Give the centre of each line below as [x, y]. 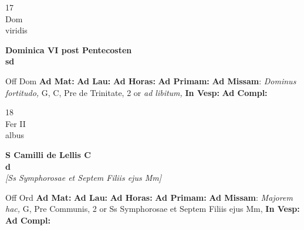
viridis [16, 30]
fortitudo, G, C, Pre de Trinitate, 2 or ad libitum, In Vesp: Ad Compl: [136, 92]
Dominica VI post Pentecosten [69, 49]
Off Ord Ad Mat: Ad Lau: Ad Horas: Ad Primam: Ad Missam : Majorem [149, 197]
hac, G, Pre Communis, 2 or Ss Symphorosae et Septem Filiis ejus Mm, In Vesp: [153, 209]
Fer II [16, 123]
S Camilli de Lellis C [48, 154]
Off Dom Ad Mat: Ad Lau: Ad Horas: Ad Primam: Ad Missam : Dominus [151, 80]
